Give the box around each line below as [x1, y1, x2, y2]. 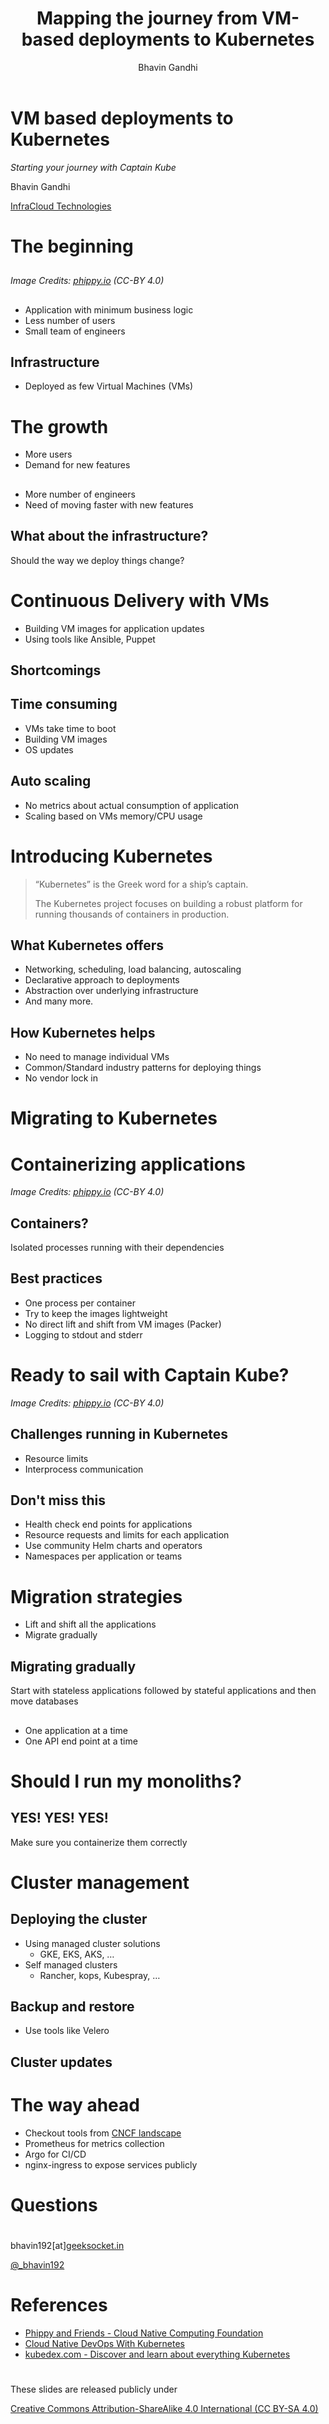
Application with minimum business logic [24, 303, 194, 316]
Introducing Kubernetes [10, 845, 213, 867]
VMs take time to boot [24, 722, 117, 734]
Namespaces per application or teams [24, 1550, 183, 1562]
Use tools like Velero [24, 2025, 110, 2037]
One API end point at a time [24, 1735, 138, 1747]
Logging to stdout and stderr [24, 1328, 143, 1341]
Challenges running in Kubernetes [10, 1426, 229, 1443]
